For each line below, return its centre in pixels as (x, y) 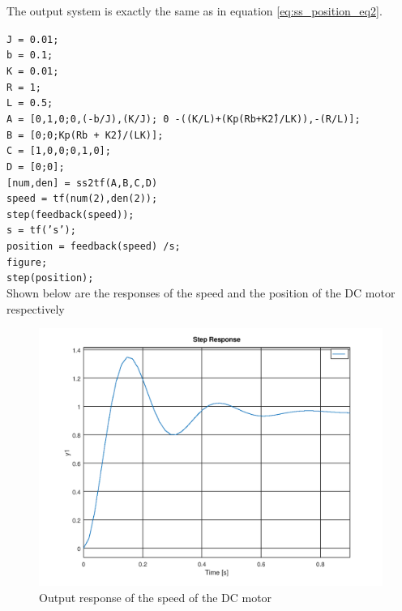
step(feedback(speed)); (71, 214)
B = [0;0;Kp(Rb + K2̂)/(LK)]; (85, 135)
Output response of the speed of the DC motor (156, 597)
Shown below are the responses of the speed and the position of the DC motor (201, 293)
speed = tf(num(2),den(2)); (82, 199)
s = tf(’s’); (41, 231)
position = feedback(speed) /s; (94, 247)
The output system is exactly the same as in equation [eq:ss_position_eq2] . (195, 11)
